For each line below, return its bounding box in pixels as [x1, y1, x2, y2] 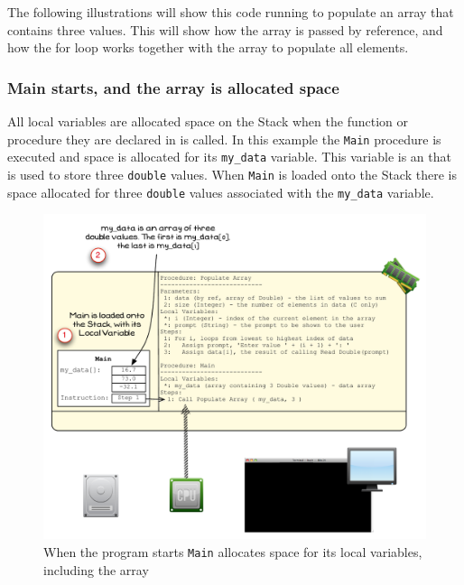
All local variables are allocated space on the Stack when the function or [7, 112, 408, 130]
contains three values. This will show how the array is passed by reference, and [7, 20, 443, 39]
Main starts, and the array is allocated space [7, 76, 339, 98]
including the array [43, 560, 149, 579]
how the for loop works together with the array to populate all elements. [7, 38, 409, 57]
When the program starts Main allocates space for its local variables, [43, 543, 422, 562]
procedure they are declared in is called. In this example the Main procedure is [7, 129, 441, 148]
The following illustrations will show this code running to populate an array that [7, 3, 454, 21]
